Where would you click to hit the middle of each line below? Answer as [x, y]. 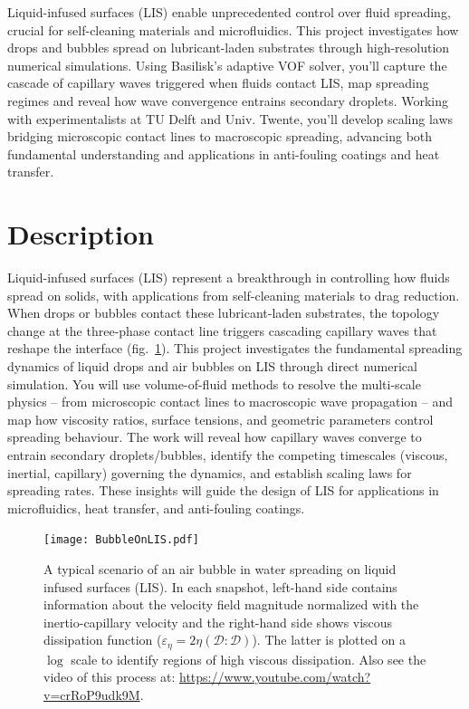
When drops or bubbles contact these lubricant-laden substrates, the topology [224, 313]
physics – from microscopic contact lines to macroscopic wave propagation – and [230, 402]
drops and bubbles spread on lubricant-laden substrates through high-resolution [229, 48]
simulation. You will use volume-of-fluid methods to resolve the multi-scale [214, 383]
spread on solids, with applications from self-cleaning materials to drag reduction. [234, 295]
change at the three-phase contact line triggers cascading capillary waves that [222, 330]
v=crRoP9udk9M [92, 695]
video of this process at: [110, 677]
